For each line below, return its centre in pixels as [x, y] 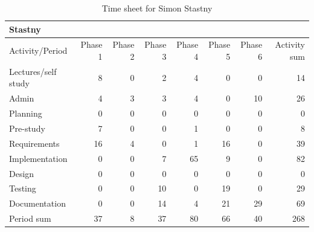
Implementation [38, 158]
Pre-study [27, 128]
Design [22, 173]
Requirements [34, 143]
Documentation [37, 203]
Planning [26, 113]
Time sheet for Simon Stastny [157, 8]
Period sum [30, 218]
